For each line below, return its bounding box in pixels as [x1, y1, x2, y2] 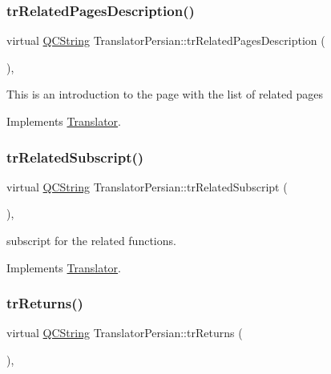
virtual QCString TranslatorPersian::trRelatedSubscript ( [6, 178, 288, 195]
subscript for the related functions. [6, 232, 176, 248]
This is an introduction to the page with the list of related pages [6, 86, 324, 103]
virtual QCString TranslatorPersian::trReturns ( [6, 324, 243, 341]
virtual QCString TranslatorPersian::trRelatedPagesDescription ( [6, 32, 325, 49]
